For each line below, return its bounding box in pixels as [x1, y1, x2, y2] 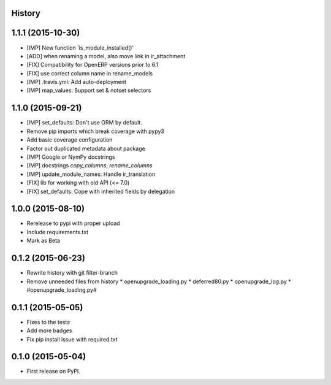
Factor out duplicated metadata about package [26, 145, 145, 152]
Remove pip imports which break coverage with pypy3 [26, 128, 165, 135]
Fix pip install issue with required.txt [26, 335, 118, 343]
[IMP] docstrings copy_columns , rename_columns [26, 162, 153, 169]
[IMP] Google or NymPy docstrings [26, 153, 115, 161]
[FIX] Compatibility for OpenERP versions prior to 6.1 [26, 61, 159, 69]
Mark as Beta [26, 237, 61, 245]
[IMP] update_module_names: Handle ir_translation [26, 170, 156, 178]
